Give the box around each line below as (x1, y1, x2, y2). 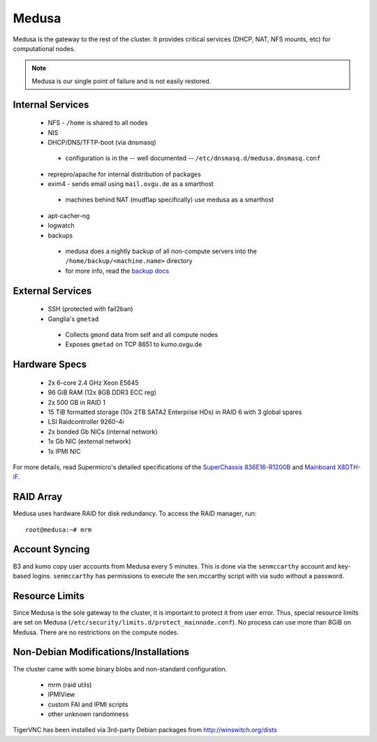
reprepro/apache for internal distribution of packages (47, 170, 202, 178)
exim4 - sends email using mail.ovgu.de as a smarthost (47, 180, 214, 188)
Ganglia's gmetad (47, 315, 99, 323)
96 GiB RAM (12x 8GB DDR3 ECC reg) (47, 388, 157, 397)
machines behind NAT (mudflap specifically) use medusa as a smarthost (65, 196, 274, 204)
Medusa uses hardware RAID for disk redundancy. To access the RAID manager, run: (13, 509, 257, 518)
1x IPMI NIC (47, 447, 81, 455)
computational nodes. (13, 44, 76, 52)
